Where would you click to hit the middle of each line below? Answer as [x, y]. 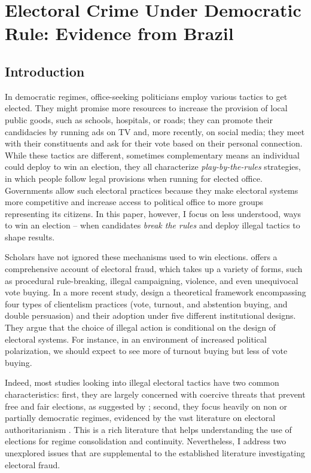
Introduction [45, 71]
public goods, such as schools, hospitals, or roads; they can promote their [139, 119]
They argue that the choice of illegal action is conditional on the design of [140, 327]
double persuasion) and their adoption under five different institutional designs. [150, 315]
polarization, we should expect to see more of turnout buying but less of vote [146, 351]
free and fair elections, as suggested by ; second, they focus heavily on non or [146, 406]
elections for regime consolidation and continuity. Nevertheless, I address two [146, 441]
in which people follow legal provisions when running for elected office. [134, 178]
